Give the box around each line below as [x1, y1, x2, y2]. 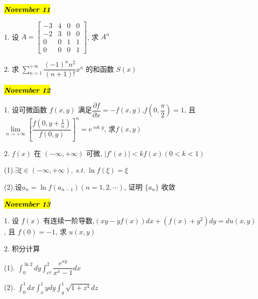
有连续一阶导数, [43, 215, 95, 226]
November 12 [4, 85, 51, 95]
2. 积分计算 [4, 243, 40, 253]
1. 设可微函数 [4, 104, 47, 115]
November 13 [4, 198, 51, 209]
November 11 [4, 4, 51, 14]
